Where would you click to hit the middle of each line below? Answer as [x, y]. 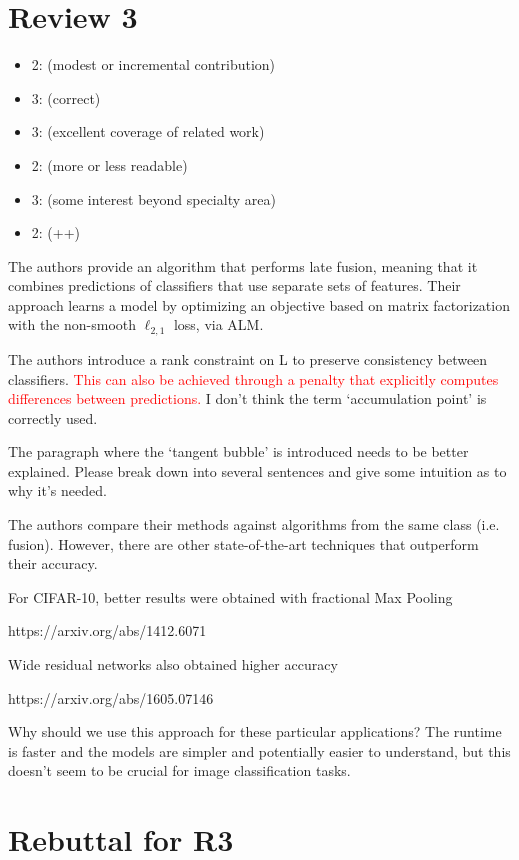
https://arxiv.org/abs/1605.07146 [111, 697]
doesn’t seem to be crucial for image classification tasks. [179, 770]
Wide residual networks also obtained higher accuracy [173, 664]
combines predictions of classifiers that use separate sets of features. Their [234, 285]
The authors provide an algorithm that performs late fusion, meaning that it [243, 265]
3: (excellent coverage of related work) [148, 131]
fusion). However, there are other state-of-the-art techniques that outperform [243, 543]
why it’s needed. [57, 490]
